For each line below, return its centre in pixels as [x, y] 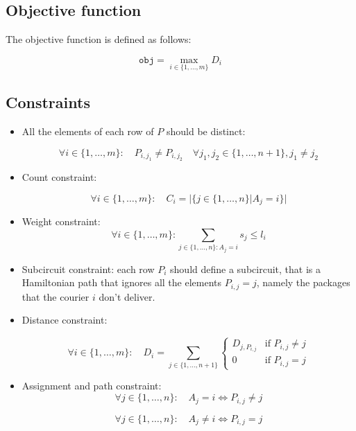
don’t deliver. [127, 296]
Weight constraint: [61, 221]
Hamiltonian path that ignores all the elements [121, 282]
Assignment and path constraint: [92, 386]
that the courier [56, 296]
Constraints [48, 102]
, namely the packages [303, 282]
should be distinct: [206, 131]
